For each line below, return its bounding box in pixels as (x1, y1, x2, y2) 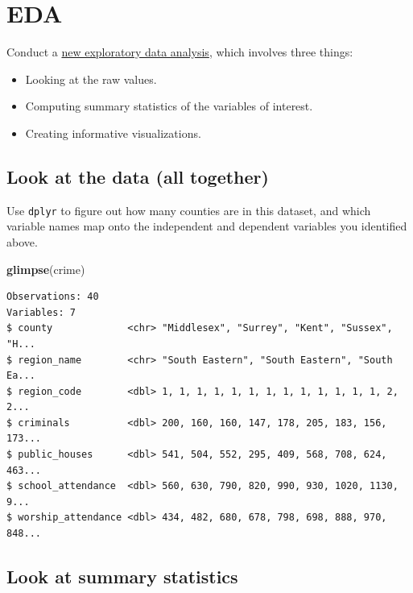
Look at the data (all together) (6, 164, 269, 189)
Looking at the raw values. (25, 70, 157, 87)
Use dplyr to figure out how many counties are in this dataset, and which (6, 201, 371, 218)
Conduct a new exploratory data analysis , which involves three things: (6, 44, 353, 60)
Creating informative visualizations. (25, 124, 201, 141)
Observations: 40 (6, 291, 99, 303)
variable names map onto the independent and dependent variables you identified (6, 218, 407, 234)
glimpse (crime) (6, 260, 85, 277)
